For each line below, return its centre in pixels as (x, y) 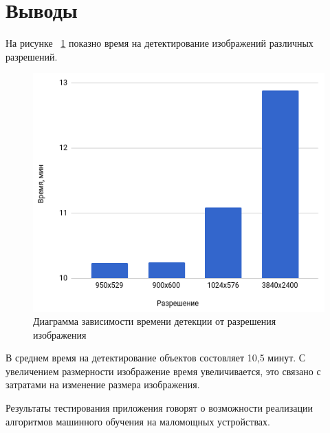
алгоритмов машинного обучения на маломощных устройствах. (138, 421)
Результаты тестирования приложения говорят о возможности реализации (159, 408)
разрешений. (32, 56)
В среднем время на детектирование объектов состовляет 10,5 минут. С (156, 358)
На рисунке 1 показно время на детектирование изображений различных (159, 43)
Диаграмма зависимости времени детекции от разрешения (155, 321)
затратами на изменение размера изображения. (103, 384)
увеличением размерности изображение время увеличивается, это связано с (163, 371)
